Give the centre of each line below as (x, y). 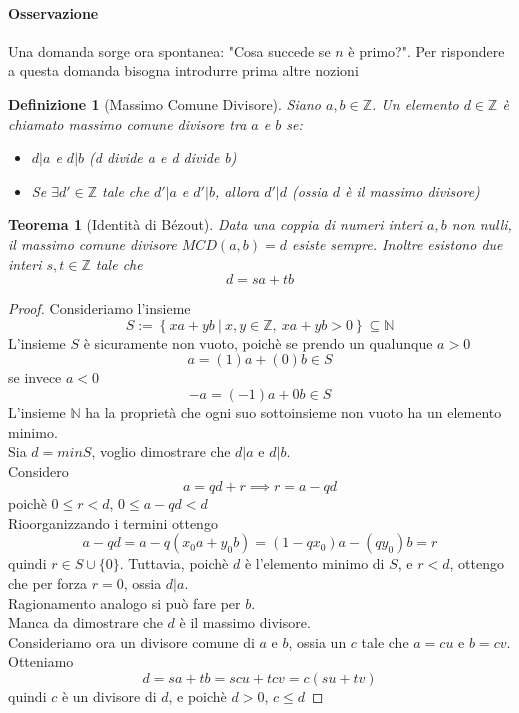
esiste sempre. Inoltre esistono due (397, 243)
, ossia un (317, 641)
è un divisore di (109, 696)
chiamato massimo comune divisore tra (127, 123)
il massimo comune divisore (92, 243)
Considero (38, 470)
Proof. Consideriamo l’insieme (99, 308)
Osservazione (53, 12)
